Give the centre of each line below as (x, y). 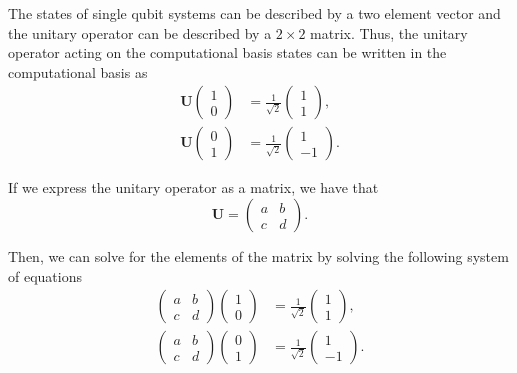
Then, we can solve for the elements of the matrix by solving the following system (258, 256)
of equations (45, 275)
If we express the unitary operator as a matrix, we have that (193, 187)
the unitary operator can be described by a (140, 32)
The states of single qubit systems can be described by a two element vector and (254, 13)
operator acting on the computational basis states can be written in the (227, 52)
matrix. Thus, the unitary (389, 32)
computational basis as (78, 71)
